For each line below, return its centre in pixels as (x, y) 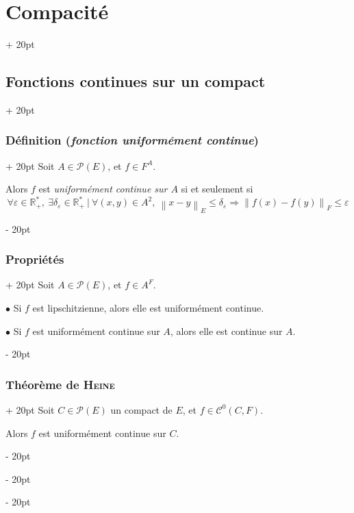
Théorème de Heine (60, 384)
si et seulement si (217, 189)
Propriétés (35, 259)
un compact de (141, 409)
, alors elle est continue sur (226, 330)
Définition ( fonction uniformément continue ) (132, 140)
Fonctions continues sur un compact (136, 81)
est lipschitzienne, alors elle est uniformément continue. (148, 307)
